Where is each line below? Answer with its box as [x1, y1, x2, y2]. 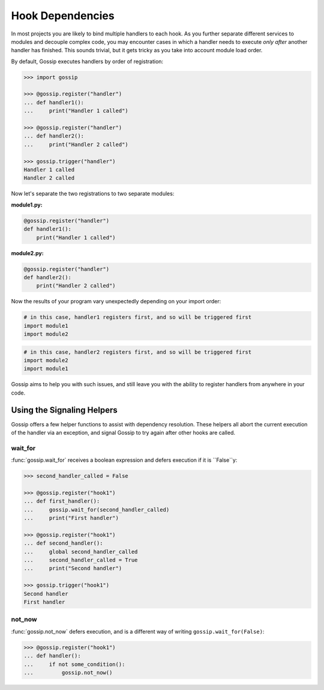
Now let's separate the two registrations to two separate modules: [11, 190, 175, 198]
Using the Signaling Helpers [11, 405, 118, 415]
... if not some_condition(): [23, 661, 125, 668]
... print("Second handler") [23, 565, 122, 572]
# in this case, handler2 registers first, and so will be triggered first [23, 348, 252, 356]
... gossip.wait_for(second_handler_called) [23, 506, 170, 513]
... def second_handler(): [23, 540, 103, 546]
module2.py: [11, 249, 44, 256]
